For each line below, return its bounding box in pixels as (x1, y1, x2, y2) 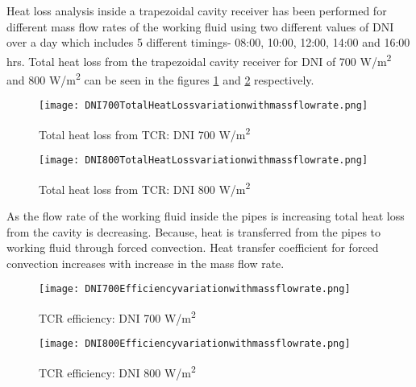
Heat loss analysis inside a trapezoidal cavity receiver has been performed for (6, 2, 387, 19)
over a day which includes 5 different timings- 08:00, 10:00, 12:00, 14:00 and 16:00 (6, 34, 410, 51)
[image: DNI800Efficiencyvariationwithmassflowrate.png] (39, 338, 351, 350)
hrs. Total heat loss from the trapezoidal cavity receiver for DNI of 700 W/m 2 (6, 50, 392, 69)
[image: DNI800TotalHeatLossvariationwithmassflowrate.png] (39, 154, 368, 167)
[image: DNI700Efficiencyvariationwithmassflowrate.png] (39, 283, 351, 295)
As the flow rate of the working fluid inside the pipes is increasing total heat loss (6, 208, 405, 224)
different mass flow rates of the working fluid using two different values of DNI (6, 18, 394, 35)
